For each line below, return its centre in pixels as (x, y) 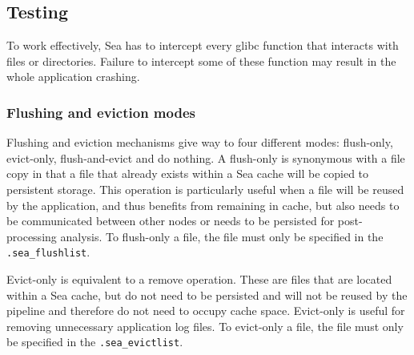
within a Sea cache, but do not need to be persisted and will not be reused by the (207, 294)
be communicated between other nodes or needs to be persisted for (171, 221)
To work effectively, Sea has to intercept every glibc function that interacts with (203, 45)
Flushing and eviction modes (101, 112)
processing (32, 236)
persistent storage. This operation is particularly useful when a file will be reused (205, 189)
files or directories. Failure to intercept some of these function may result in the (201, 61)
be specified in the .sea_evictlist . (95, 342)
